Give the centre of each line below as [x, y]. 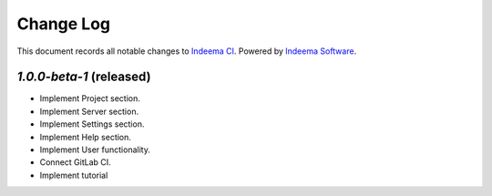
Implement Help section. [86, 137]
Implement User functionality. [95, 150]
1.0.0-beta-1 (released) [84, 77]
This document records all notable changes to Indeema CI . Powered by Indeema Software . [187, 51]
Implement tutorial [74, 175]
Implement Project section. [90, 98]
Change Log [64, 24]
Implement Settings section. [92, 124]
